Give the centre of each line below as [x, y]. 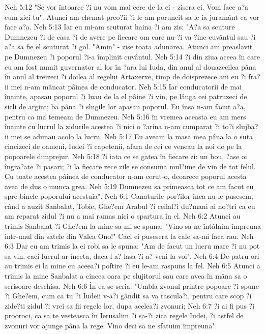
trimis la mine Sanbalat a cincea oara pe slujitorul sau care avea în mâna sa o [126, 276]
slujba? [247, 126]
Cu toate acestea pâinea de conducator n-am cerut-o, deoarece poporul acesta [126, 176]
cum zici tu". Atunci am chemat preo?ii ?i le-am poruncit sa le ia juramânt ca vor [132, 17]
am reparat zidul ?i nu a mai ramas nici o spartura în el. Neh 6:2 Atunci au [123, 216]
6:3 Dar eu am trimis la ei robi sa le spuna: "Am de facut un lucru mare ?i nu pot [132, 246]
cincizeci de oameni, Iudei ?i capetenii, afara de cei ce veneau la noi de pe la [123, 146]
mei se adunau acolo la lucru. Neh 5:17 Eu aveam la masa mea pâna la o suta [132, 136]
